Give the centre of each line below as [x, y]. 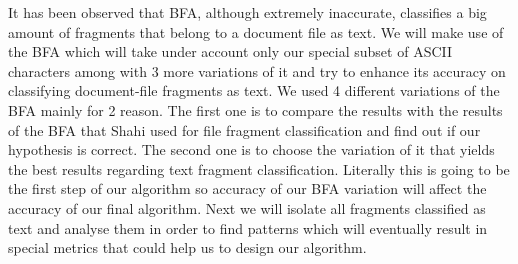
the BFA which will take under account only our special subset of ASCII [230, 51]
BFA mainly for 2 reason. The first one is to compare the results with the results [255, 109]
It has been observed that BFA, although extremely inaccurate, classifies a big [247, 12]
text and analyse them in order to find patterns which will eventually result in [248, 227]
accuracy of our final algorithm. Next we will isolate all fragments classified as [247, 207]
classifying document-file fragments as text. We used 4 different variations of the [254, 90]
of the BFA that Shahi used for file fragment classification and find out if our [244, 129]
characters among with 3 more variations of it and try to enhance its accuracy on [257, 70]
